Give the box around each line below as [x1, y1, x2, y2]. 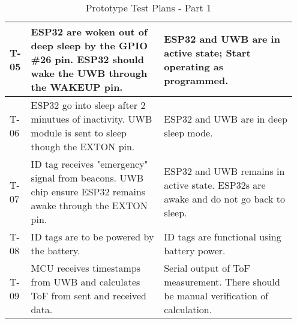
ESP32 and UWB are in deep [164, 112, 287, 126]
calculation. [164, 302, 212, 316]
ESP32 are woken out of [31, 25, 148, 38]
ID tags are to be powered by [31, 230, 154, 243]
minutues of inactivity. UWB [31, 112, 152, 126]
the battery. [31, 243, 80, 257]
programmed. [164, 73, 229, 87]
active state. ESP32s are [164, 177, 266, 192]
